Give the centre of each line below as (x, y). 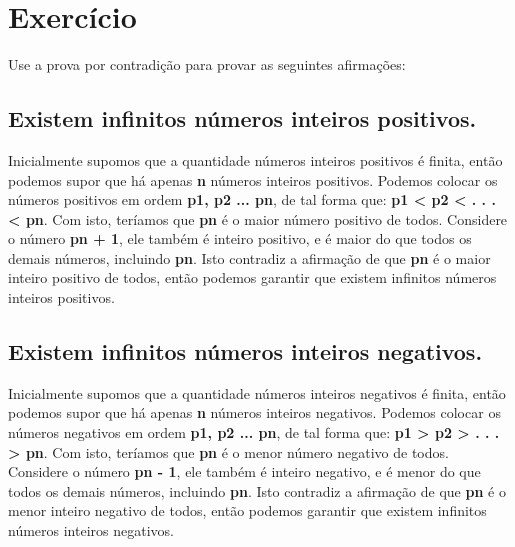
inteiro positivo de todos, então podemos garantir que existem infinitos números (252, 277)
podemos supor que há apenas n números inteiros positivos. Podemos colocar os (253, 179)
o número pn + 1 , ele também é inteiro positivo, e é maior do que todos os (240, 238)
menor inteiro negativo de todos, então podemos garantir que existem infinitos (247, 510)
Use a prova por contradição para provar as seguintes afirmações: (207, 64)
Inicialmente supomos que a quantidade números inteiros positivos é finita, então (255, 159)
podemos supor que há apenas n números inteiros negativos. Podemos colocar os (254, 412)
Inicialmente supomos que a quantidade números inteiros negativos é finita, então (257, 392)
